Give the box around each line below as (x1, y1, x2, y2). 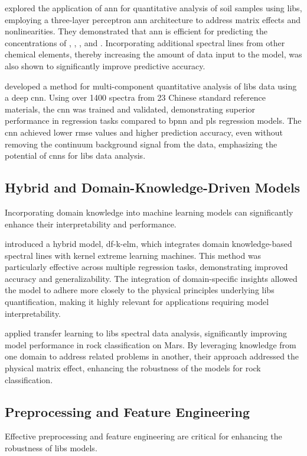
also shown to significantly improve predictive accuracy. (5, 59, 205, 72)
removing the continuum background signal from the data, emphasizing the (5, 137, 277, 150)
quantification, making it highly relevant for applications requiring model (5, 296, 269, 308)
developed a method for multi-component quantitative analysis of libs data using (5, 79, 297, 92)
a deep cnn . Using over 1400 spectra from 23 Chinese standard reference (5, 91, 266, 104)
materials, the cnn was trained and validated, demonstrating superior (5, 102, 256, 115)
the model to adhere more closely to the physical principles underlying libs (5, 284, 275, 296)
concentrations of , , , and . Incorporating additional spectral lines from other (5, 36, 285, 49)
